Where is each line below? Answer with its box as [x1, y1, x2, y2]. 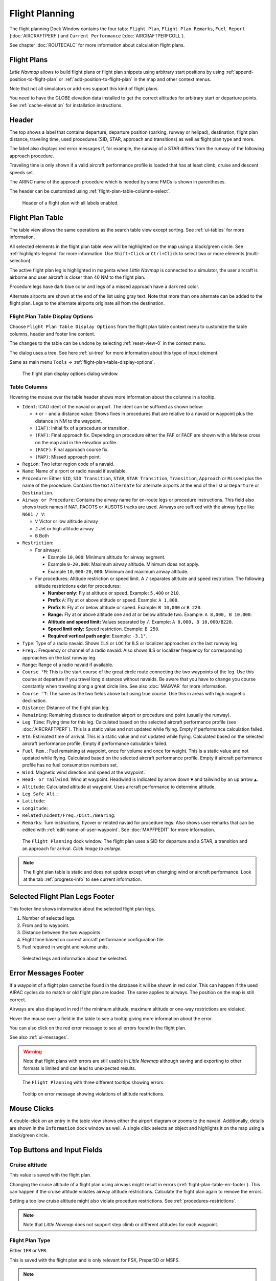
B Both [35, 532, 49, 539]
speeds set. [9, 169, 34, 175]
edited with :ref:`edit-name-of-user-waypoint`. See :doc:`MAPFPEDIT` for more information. [22, 827, 216, 833]
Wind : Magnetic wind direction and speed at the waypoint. [22, 769, 145, 775]
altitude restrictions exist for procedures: [35, 583, 121, 589]
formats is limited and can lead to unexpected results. [23, 1065, 136, 1071]
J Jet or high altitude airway [35, 525, 94, 531]
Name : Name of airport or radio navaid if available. [22, 468, 127, 474]
